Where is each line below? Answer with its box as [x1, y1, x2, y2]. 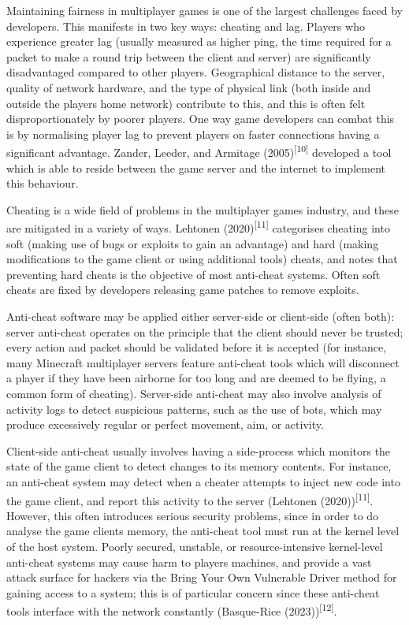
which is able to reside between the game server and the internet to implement [6, 159, 385, 176]
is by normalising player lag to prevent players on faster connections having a [6, 125, 380, 142]
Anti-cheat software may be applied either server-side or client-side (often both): [6, 308, 395, 324]
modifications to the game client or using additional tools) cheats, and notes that [6, 251, 398, 267]
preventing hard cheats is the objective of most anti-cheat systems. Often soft [6, 266, 381, 282]
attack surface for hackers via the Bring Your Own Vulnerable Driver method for [6, 569, 397, 586]
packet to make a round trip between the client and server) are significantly [6, 48, 371, 65]
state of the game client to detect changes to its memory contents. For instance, [6, 458, 392, 474]
